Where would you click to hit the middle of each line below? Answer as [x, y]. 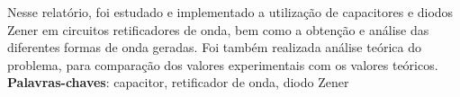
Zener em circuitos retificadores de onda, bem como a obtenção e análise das [218, 29]
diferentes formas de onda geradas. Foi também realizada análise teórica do [214, 47]
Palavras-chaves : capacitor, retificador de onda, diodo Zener [178, 82]
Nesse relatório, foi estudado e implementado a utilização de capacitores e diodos [230, 12]
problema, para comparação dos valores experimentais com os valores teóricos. [223, 64]
